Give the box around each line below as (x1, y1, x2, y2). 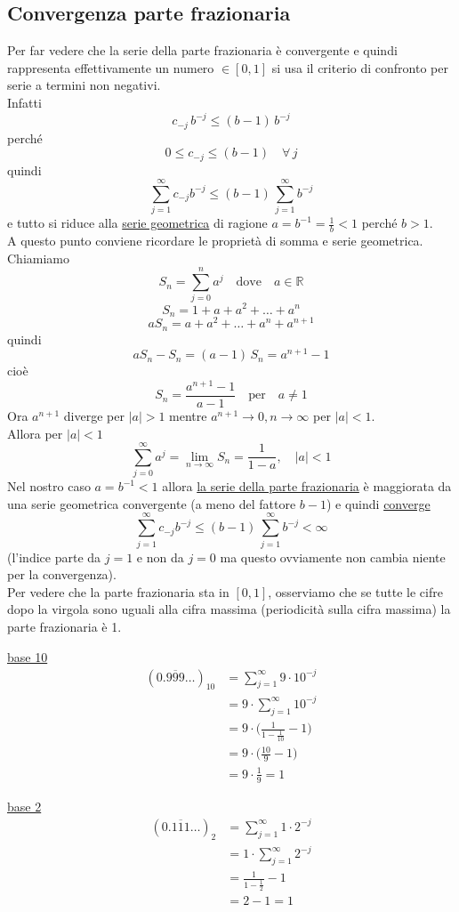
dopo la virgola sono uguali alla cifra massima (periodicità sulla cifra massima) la (7, 600, 451, 618)
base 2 (7, 796, 42, 815)
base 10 (7, 647, 48, 666)
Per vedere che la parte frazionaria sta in (7, 582, 229, 601)
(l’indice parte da (7, 547, 101, 566)
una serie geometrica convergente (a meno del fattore (7, 494, 296, 512)
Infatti (7, 93, 42, 111)
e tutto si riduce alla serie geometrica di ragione (7, 214, 268, 232)
